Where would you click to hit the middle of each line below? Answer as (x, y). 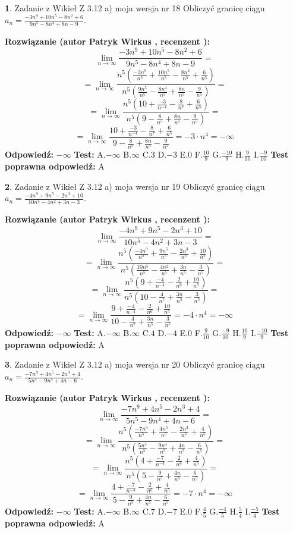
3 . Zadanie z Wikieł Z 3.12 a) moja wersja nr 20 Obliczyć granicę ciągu (135, 364)
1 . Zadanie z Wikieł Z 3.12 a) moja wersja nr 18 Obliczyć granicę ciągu (135, 8)
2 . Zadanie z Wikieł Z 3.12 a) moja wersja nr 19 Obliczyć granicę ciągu (135, 186)
